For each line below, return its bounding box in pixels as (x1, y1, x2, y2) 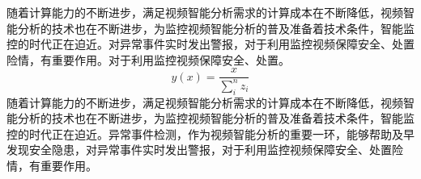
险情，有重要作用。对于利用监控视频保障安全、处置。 (6, 51, 290, 68)
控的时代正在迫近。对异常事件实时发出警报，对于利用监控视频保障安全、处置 (6, 35, 415, 52)
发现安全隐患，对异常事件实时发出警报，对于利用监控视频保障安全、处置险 (6, 141, 403, 158)
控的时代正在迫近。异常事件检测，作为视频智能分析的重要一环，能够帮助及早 (6, 125, 415, 142)
